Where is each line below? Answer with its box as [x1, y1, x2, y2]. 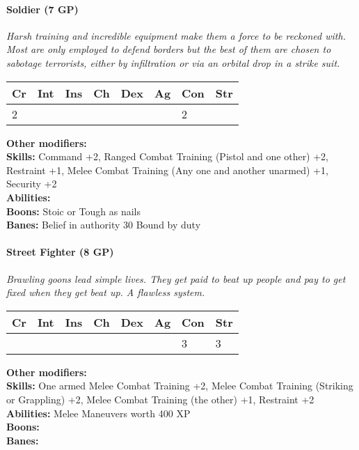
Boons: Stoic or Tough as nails [6, 203, 141, 218]
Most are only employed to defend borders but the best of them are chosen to [6, 42, 331, 56]
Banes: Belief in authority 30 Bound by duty [6, 217, 201, 232]
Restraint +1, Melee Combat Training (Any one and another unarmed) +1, [6, 162, 328, 177]
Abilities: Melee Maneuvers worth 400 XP [6, 405, 191, 420]
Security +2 [6, 176, 57, 191]
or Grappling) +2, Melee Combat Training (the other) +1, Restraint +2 [6, 391, 314, 406]
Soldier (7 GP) [6, 1, 79, 16]
